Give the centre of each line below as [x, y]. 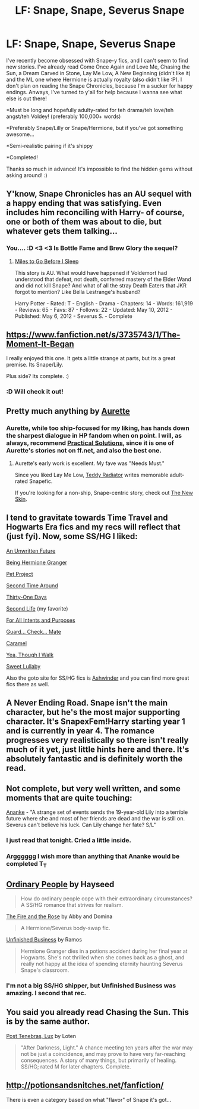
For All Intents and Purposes [41, 620]
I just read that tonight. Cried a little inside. [69, 840]
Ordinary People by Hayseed [60, 884]
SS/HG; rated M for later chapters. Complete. [76, 1066]
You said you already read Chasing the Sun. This [97, 1012]
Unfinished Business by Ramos [44, 939]
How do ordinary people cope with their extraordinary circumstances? [107, 899]
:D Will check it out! [35, 392]
